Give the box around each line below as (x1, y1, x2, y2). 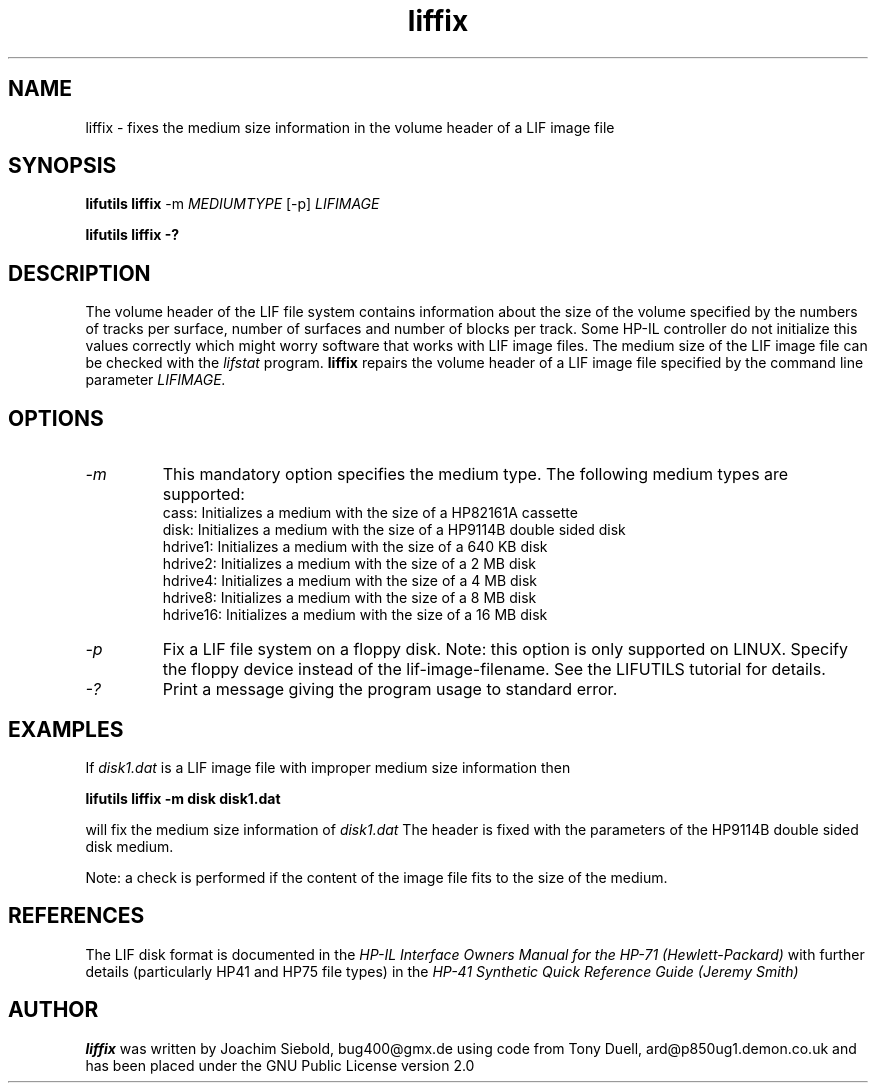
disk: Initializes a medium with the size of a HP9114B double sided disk (162, 521, 626, 539)
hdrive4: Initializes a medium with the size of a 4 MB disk (162, 572, 538, 590)
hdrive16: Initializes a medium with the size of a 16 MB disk (162, 606, 548, 624)
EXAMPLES (8, 716, 124, 742)
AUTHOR (8, 997, 99, 1023)
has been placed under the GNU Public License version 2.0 (85, 1056, 475, 1074)
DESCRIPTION (8, 260, 151, 286)
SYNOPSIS (8, 153, 117, 179)
